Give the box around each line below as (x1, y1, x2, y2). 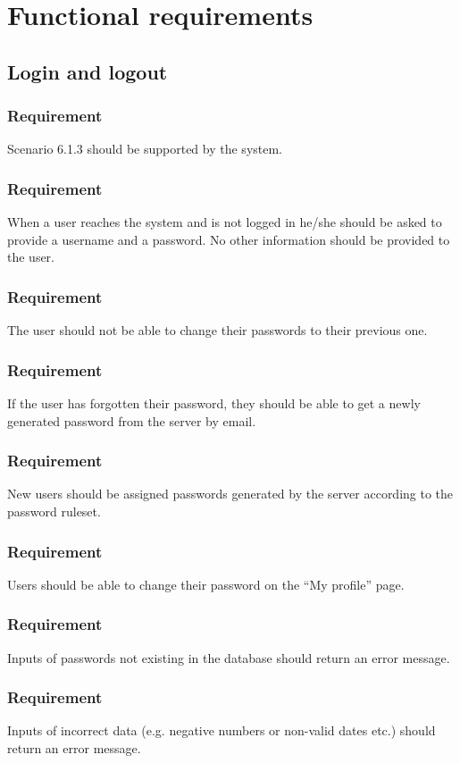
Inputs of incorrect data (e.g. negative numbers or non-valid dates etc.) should (7, 721, 436, 740)
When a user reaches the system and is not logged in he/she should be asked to (7, 213, 442, 231)
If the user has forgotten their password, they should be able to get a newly (7, 394, 421, 412)
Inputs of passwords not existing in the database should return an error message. (7, 648, 450, 667)
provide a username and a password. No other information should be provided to (7, 230, 450, 248)
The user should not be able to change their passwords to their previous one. (7, 321, 428, 340)
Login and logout (7, 57, 168, 85)
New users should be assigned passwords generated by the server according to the (7, 484, 454, 503)
